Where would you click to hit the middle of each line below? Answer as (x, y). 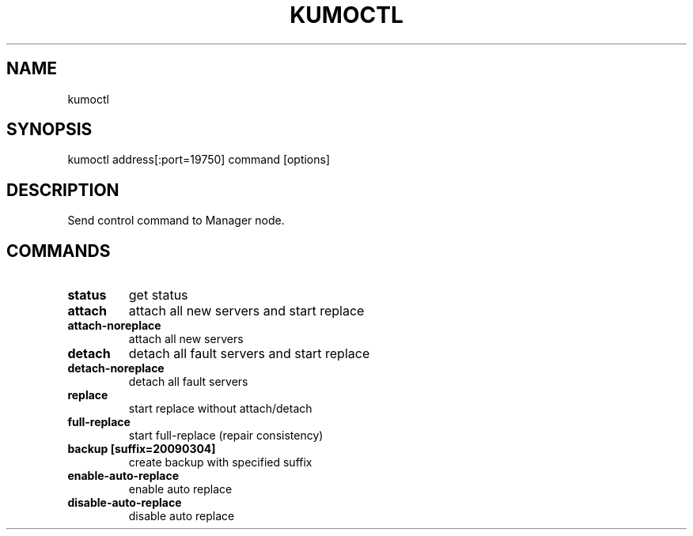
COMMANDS (59, 251)
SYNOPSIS (49, 130)
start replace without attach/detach (220, 409)
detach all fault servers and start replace (249, 354)
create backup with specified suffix (220, 462)
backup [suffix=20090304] (142, 449)
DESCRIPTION (63, 190)
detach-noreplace (116, 368)
